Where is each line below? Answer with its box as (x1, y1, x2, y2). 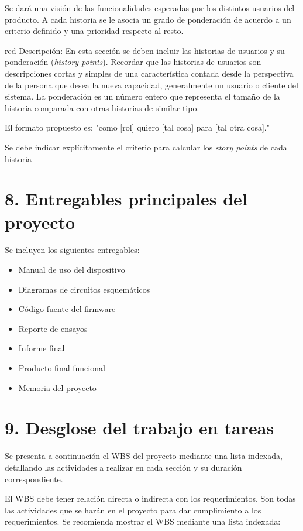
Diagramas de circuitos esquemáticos (18, 283, 150, 295)
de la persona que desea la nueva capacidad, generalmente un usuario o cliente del (5, 78, 298, 91)
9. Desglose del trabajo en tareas (5, 416, 274, 440)
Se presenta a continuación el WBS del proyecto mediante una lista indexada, (5, 450, 283, 462)
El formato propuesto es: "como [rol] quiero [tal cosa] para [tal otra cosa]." (5, 121, 270, 133)
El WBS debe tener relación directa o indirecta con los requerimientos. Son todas (5, 492, 296, 505)
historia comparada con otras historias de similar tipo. (5, 101, 199, 114)
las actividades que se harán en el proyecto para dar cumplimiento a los (5, 503, 261, 516)
